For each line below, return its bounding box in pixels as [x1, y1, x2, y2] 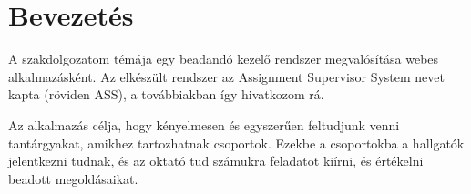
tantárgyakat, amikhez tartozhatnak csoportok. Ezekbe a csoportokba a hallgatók [8, 133, 465, 152]
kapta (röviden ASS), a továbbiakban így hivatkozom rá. [8, 85, 324, 104]
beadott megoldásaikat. [8, 168, 138, 188]
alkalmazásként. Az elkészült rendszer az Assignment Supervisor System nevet [8, 66, 445, 86]
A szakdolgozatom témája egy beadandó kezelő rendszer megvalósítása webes [8, 49, 439, 68]
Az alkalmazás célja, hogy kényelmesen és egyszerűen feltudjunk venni [8, 115, 400, 134]
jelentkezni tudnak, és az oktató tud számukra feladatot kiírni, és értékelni [8, 151, 424, 170]
